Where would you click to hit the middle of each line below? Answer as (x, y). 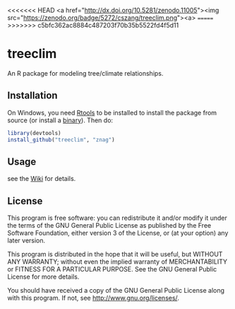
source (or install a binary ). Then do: (60, 120)
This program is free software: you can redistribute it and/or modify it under (117, 218)
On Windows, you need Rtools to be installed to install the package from (112, 112)
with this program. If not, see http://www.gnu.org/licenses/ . (94, 298)
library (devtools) (34, 133)
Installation (32, 96)
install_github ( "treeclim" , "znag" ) (61, 140)
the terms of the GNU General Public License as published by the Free (109, 226)
